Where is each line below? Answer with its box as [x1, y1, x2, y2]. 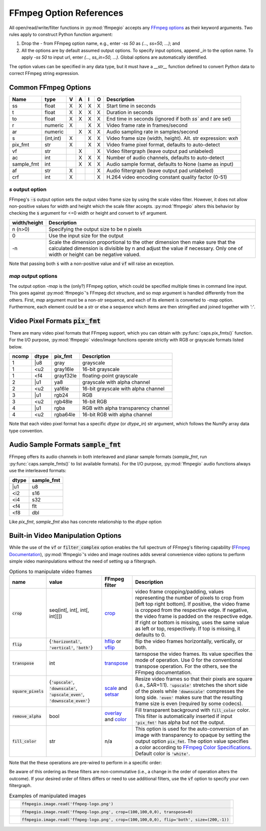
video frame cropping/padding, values [135, 588, 224, 595]
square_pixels [12, 688, 44, 694]
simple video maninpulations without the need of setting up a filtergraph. [9, 558, 157, 565]
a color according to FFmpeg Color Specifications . [135, 744, 252, 751]
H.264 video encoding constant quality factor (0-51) [106, 173, 228, 180]
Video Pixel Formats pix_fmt [9, 316, 101, 325]
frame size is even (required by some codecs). [135, 700, 243, 707]
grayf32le [54, 373, 77, 379]
